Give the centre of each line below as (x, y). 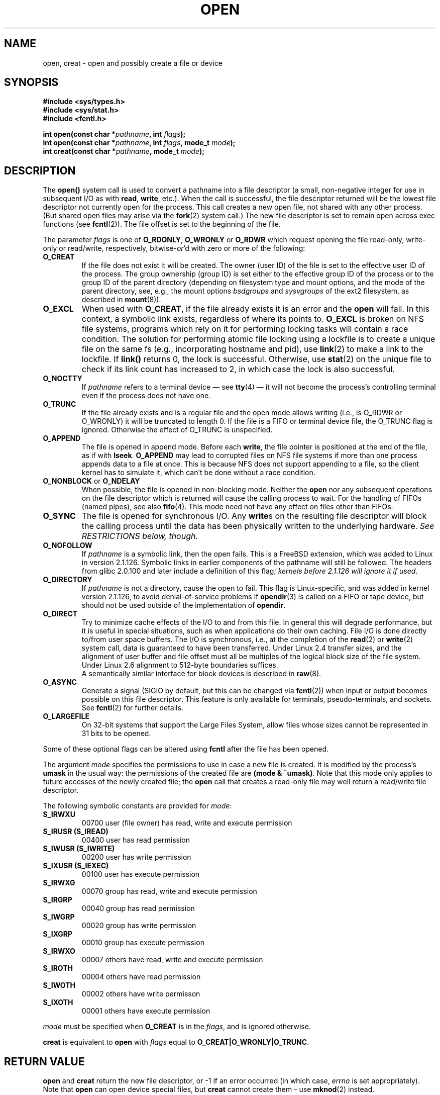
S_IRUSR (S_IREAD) (76, 832)
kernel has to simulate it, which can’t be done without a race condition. (198, 473)
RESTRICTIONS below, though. (140, 536)
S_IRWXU (59, 814)
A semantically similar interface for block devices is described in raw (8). (201, 674)
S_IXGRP (58, 934)
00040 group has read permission (138, 908)
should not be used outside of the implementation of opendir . (184, 605)
